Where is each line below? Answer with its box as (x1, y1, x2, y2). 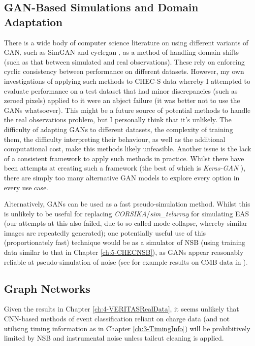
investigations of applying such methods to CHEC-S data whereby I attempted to (4, 75, 251, 86)
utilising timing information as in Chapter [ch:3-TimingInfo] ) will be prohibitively (4, 323, 251, 333)
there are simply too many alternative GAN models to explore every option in (4, 172, 240, 182)
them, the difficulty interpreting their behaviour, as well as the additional (4, 134, 225, 144)
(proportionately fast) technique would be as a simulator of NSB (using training (4, 237, 246, 247)
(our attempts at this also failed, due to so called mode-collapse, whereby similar (4, 218, 248, 228)
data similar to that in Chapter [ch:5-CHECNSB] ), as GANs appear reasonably (4, 247, 244, 257)
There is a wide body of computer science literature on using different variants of (4, 37, 249, 47)
